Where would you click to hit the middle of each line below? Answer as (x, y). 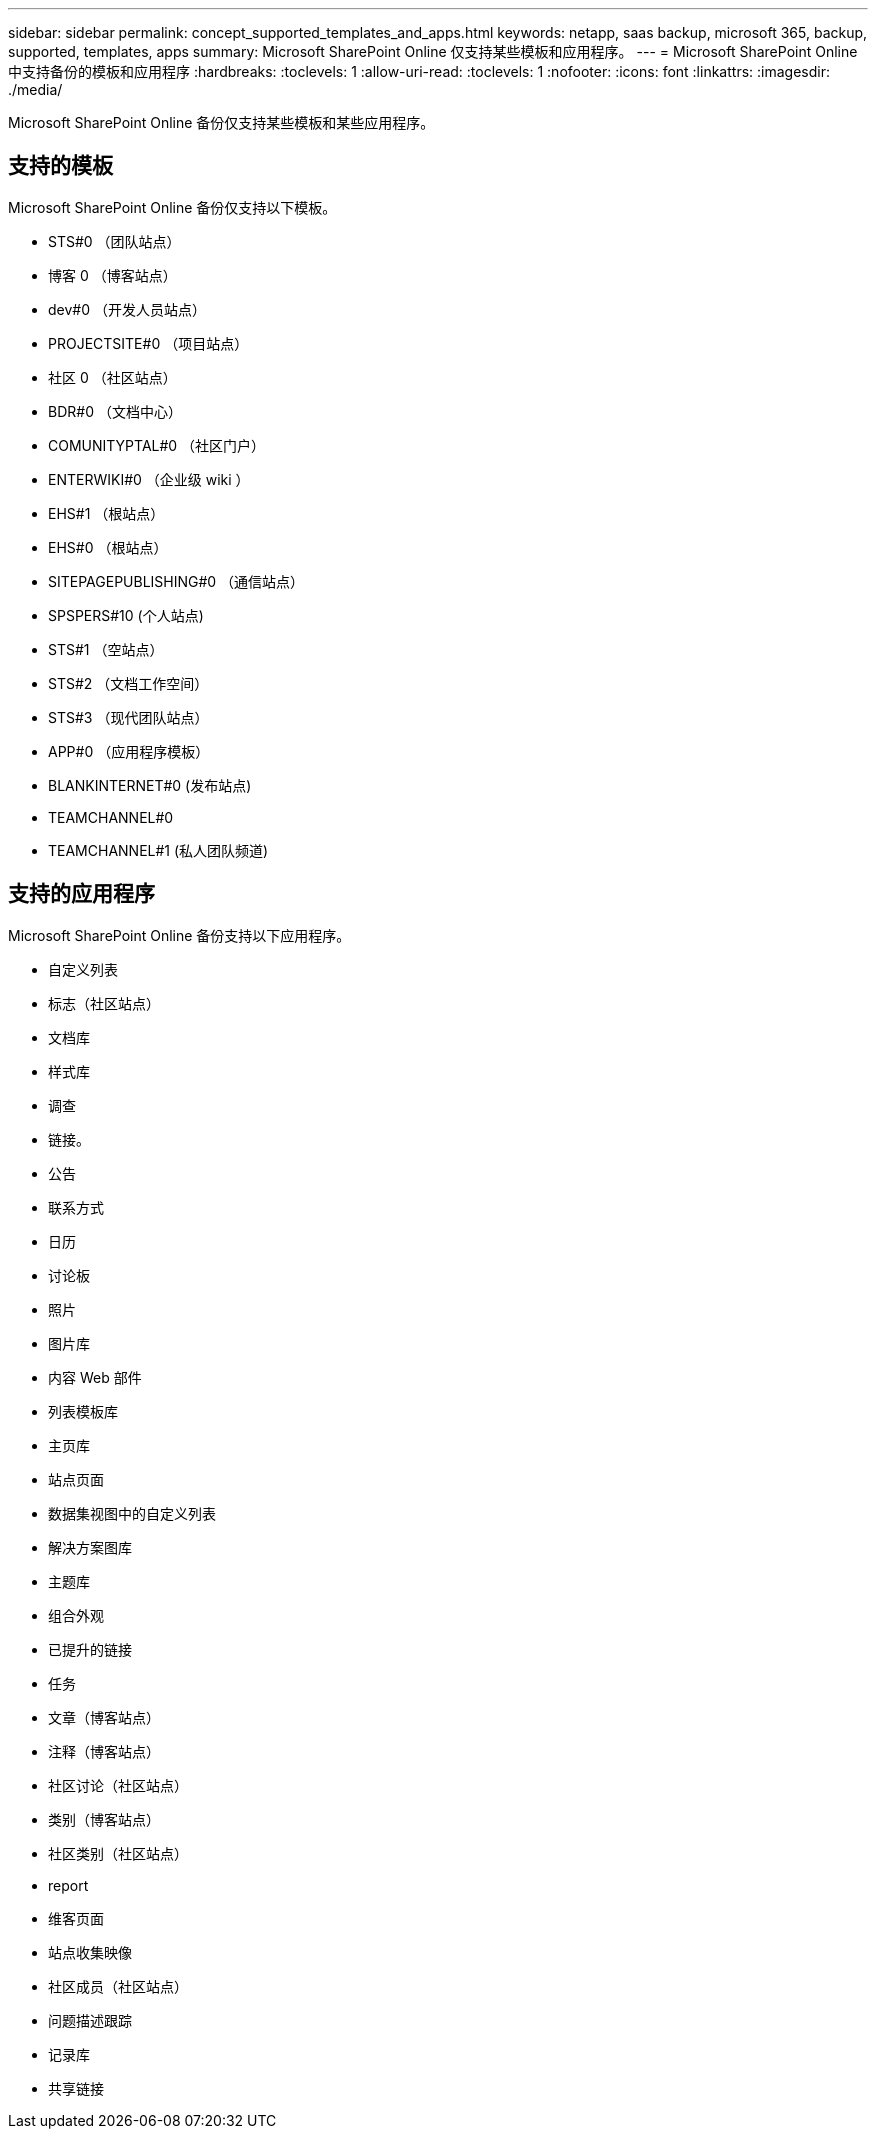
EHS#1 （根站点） (106, 513)
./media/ (35, 89)
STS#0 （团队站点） (114, 241)
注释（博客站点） (104, 1751)
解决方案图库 (90, 1547)
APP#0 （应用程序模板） (129, 751)
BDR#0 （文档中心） (115, 411)
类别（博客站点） (104, 1819)
